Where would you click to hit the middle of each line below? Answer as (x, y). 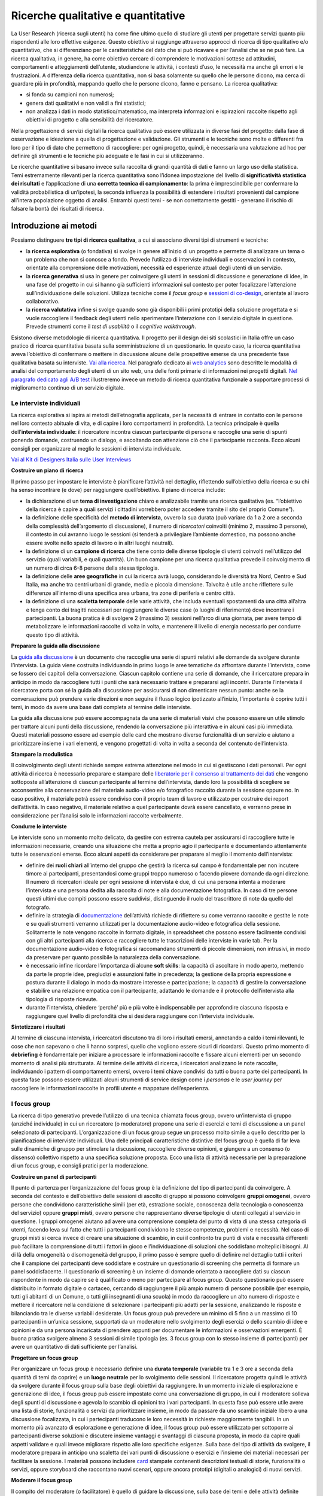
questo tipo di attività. (53, 635)
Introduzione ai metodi (54, 226)
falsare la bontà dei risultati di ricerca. (57, 209)
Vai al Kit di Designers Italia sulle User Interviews (71, 460)
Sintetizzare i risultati (38, 1027)
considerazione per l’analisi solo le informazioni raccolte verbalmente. (97, 815)
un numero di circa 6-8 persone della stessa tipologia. (93, 568)
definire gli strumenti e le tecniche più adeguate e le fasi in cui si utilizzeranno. (108, 156)
